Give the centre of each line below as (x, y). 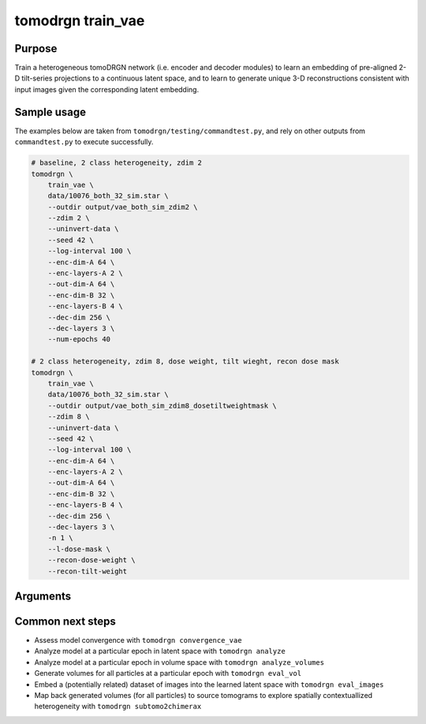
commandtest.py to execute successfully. (84, 142)
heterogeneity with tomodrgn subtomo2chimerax (118, 707)
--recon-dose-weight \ (92, 560)
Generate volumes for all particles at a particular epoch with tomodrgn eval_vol (168, 674)
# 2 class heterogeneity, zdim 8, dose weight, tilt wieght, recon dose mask (185, 362)
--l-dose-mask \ (79, 549)
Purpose (36, 49)
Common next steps (65, 621)
